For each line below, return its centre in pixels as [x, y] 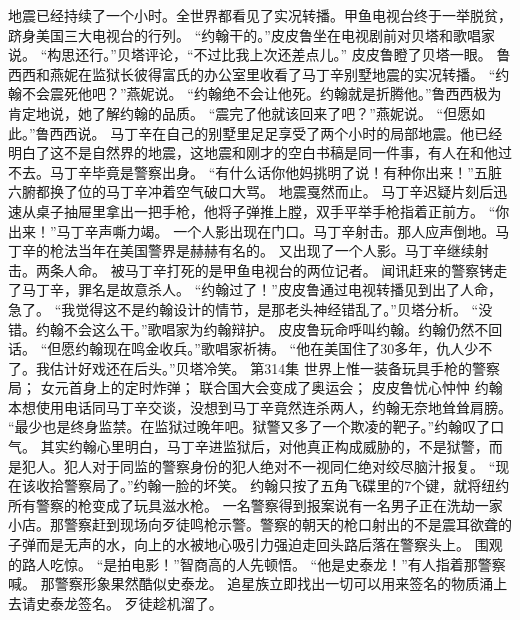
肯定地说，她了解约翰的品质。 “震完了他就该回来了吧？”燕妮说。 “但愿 [240, 112]
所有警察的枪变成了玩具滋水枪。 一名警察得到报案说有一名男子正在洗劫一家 [255, 504]
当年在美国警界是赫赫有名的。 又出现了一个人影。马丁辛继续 [276, 250]
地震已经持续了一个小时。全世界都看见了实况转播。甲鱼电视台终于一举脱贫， [260, 15]
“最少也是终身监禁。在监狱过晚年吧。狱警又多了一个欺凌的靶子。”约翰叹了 [249, 426]
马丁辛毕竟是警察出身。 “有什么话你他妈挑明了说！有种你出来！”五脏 [275, 171]
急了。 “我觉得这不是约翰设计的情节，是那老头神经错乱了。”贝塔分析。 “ [243, 308]
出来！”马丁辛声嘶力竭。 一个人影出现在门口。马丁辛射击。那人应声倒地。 [252, 230]
